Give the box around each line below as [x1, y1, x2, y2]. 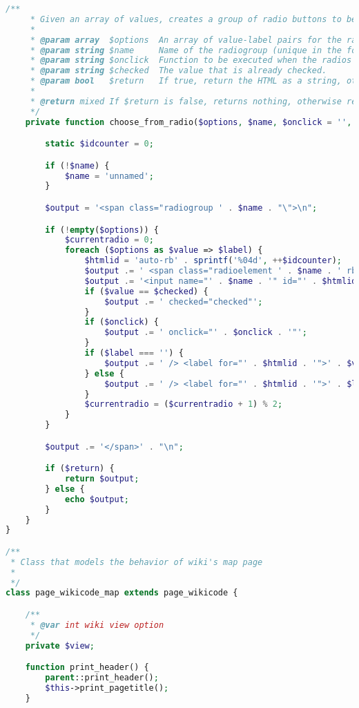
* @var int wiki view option [30, 620, 164, 630]
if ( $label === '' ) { [84, 348, 184, 358]
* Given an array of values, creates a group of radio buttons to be [30, 14, 357, 24]
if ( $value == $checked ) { [84, 286, 208, 296]
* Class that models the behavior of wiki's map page [10, 557, 263, 567]
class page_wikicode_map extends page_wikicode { [6, 588, 238, 598]
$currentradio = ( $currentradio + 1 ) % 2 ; [84, 399, 283, 410]
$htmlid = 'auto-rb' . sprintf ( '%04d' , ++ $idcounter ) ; [84, 256, 342, 266]
